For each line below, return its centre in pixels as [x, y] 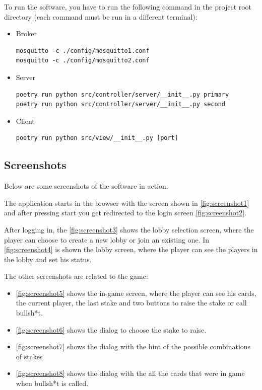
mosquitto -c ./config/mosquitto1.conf [83, 51]
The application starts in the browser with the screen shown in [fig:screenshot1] [127, 203]
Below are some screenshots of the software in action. [86, 186]
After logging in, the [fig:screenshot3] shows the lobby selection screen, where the [129, 229]
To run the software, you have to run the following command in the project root [128, 7]
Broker [26, 33]
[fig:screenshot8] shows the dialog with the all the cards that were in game [130, 373]
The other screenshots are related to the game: [76, 276]
